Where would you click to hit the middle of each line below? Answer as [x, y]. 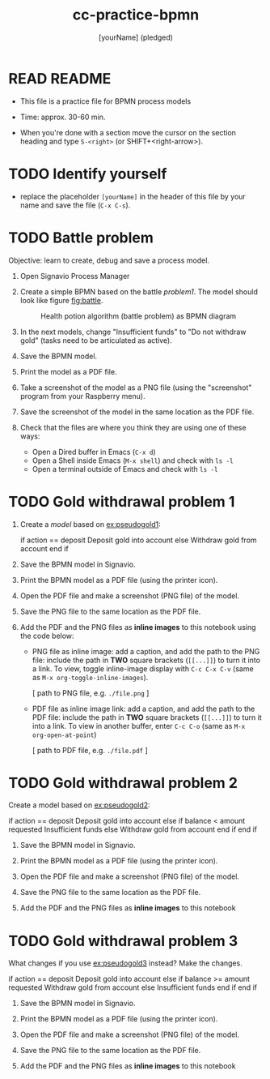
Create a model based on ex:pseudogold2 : [80, 805]
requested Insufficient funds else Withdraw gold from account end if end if [133, 829]
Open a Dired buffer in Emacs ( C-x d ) [94, 452]
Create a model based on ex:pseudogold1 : [91, 524]
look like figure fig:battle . [61, 300]
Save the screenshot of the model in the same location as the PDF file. [137, 412]
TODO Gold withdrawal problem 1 [122, 501]
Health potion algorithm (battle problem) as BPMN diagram [138, 316]
